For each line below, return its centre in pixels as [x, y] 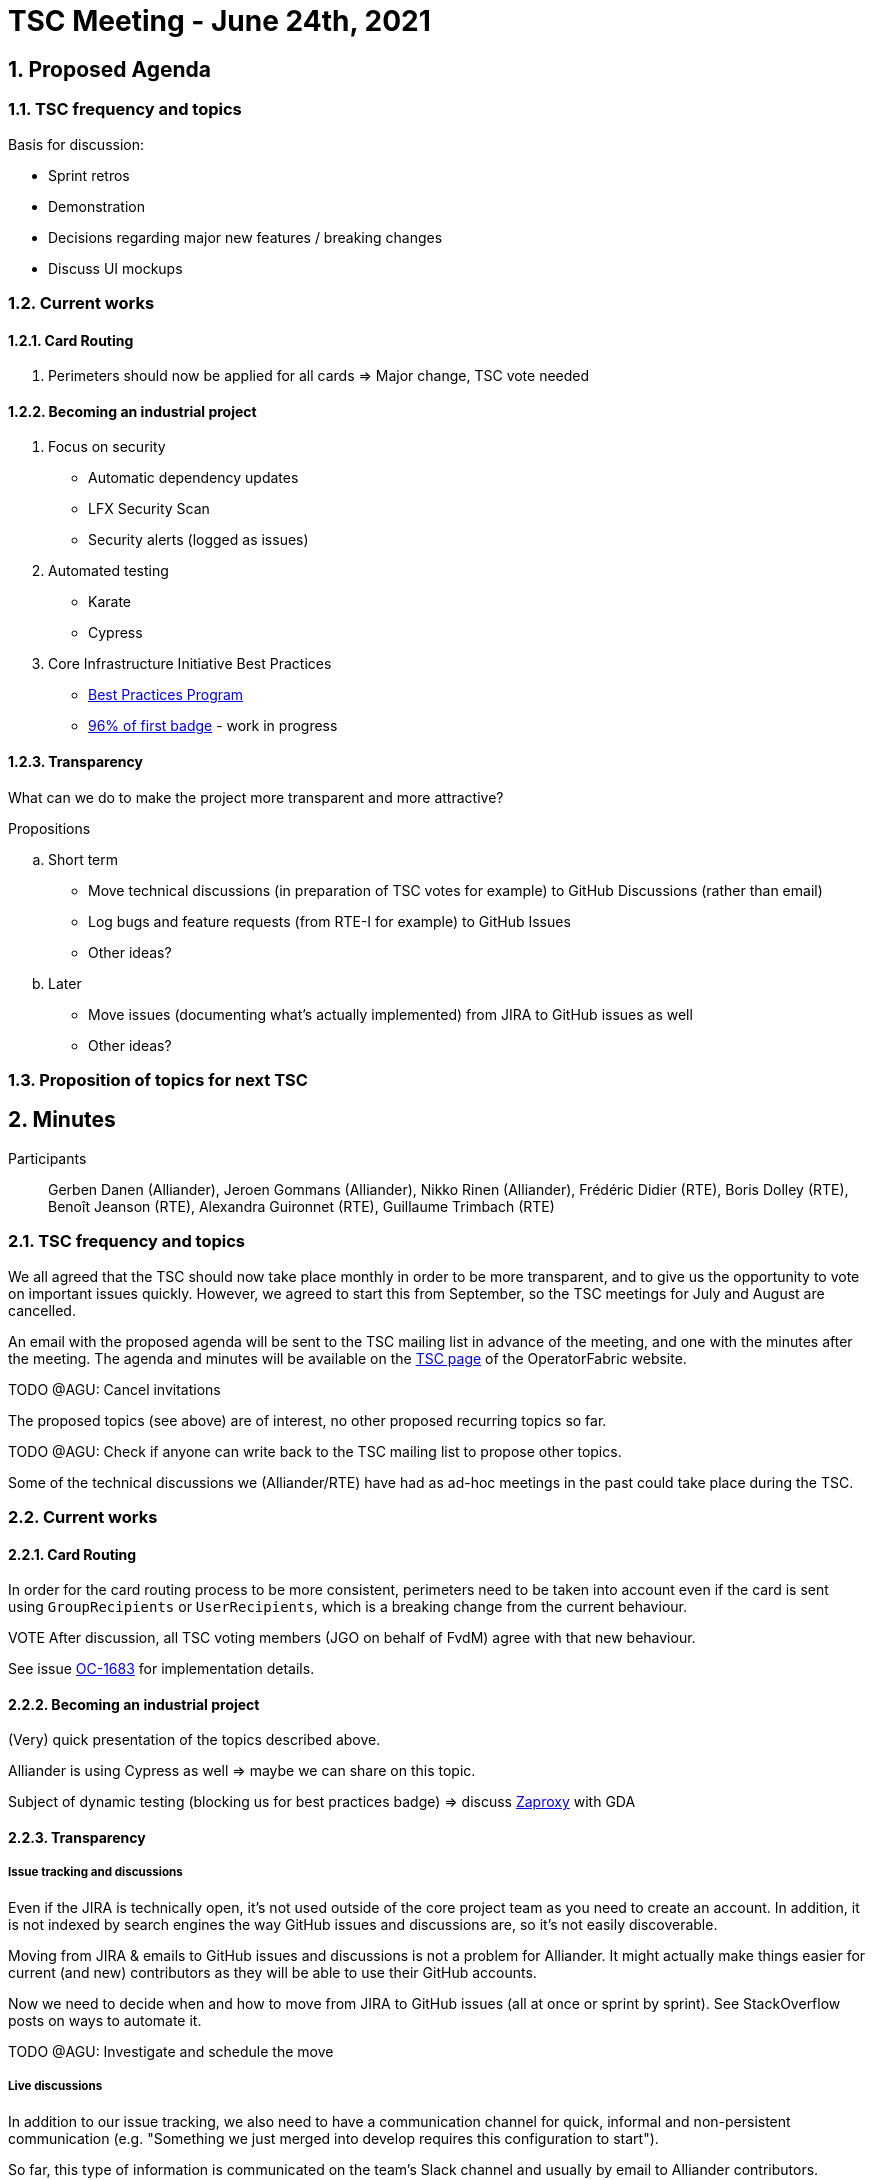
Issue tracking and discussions [95, 1872]
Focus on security [107, 447]
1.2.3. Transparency [75, 761]
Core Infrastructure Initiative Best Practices [190, 664]
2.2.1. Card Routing [72, 1554]
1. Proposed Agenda [109, 69]
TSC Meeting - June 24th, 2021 [219, 21]
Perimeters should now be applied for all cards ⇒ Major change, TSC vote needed [319, 376]
